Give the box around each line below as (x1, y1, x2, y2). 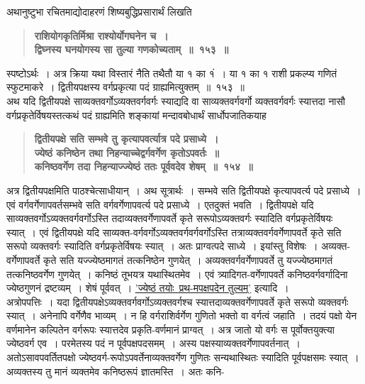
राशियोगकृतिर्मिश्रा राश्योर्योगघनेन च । (34, 28, 169, 43)
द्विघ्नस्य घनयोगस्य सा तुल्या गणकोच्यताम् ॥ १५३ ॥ (34, 42, 229, 57)
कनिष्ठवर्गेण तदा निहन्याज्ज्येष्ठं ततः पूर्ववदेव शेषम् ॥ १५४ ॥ (34, 159, 253, 174)
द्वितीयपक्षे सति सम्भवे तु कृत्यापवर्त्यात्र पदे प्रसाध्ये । (34, 131, 219, 146)
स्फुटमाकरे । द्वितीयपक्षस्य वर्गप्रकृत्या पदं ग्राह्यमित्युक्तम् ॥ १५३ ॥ (6, 79, 245, 94)
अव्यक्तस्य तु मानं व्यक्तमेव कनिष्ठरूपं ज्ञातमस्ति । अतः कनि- (6, 363, 225, 378)
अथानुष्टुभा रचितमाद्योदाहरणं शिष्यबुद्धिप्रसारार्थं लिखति (6, 4, 192, 18)
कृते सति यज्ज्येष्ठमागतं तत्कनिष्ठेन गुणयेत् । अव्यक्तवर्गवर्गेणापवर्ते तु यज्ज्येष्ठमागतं (43, 252, 333, 267)
